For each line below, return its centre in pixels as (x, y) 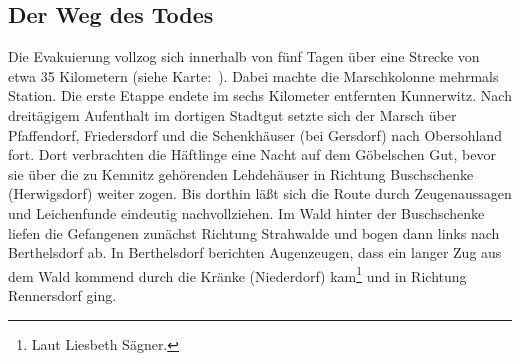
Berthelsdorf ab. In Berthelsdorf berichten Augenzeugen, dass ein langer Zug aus (255, 252)
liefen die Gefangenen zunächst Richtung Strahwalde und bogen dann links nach (254, 232)
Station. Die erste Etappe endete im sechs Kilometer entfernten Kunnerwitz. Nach (260, 95)
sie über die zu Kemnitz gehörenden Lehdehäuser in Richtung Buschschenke (241, 173)
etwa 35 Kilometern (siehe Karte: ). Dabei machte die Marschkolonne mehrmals (253, 75)
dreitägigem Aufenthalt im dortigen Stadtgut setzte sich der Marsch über (232, 114)
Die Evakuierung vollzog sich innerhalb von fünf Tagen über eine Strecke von (244, 56)
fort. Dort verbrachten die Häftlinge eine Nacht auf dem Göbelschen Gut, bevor (252, 154)
